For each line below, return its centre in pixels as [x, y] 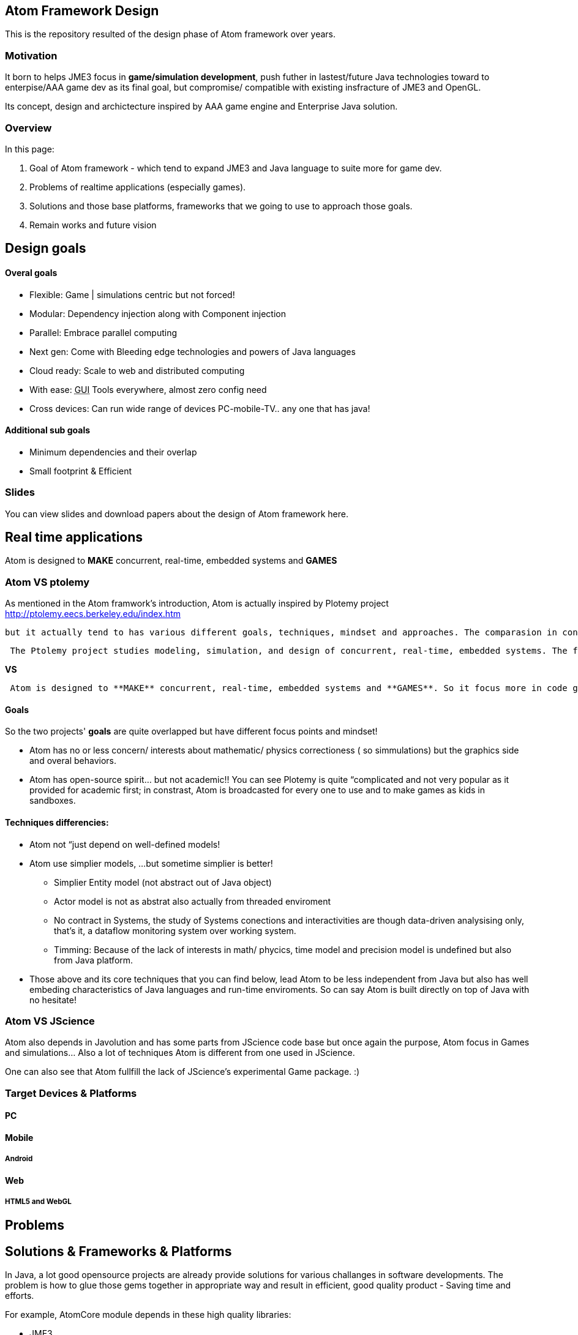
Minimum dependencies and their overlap [113, 452]
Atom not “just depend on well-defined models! [125, 844]
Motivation [31, 55]
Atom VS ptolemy [47, 582]
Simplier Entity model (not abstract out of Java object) [163, 882]
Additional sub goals [48, 430]
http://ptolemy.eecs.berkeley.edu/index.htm [93, 614]
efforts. [20, 1296]
